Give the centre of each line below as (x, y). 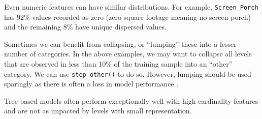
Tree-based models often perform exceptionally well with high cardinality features (131, 100)
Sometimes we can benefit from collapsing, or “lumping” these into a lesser (120, 43)
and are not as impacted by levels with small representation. (98, 111)
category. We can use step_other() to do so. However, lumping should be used (128, 73)
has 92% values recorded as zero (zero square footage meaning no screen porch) (127, 17)
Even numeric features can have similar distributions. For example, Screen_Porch (131, 7)
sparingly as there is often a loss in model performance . (91, 84)
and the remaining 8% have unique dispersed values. (85, 27)
